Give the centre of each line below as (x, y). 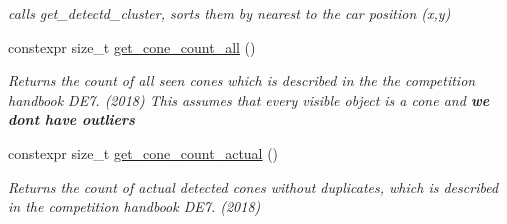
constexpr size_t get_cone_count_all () (132, 46)
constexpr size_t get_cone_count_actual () (143, 152)
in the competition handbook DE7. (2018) (134, 206)
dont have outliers (71, 119)
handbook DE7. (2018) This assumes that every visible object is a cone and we (249, 99)
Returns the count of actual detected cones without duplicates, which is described (253, 186)
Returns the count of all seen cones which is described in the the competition (242, 80)
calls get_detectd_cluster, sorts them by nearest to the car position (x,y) (229, 13)
